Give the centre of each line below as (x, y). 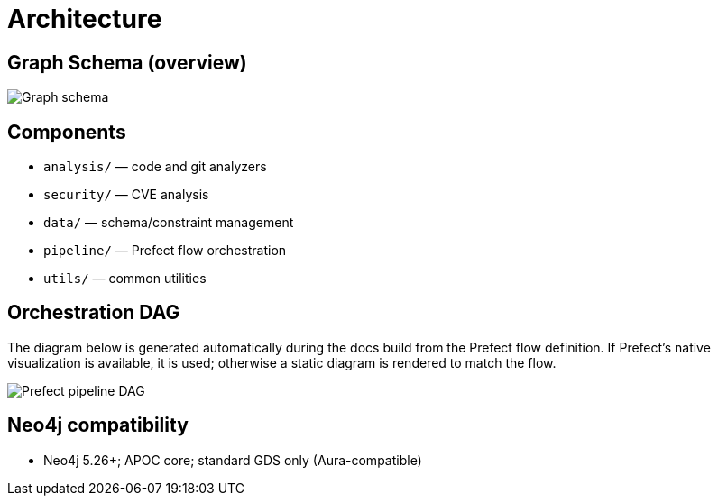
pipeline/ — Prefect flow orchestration (165, 251)
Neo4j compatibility (98, 425)
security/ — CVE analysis (126, 195)
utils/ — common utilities (125, 279)
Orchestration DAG (94, 313)
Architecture (85, 19)
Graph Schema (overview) (127, 62)
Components (67, 132)
